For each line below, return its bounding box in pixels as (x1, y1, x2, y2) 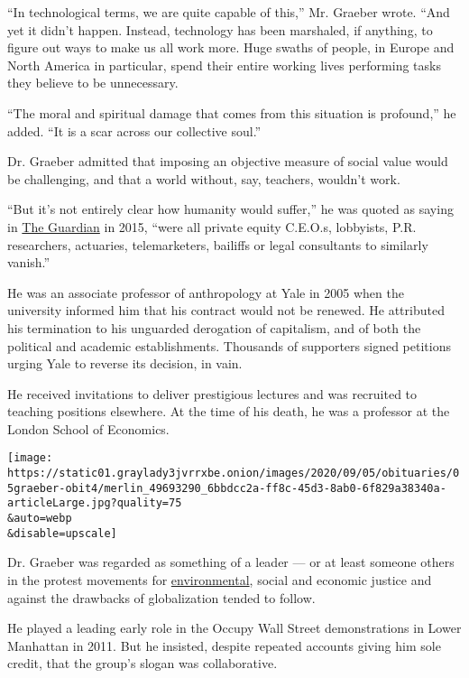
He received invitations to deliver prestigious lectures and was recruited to (7, 384, 418, 403)
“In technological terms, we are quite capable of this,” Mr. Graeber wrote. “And (7, 3, 450, 21)
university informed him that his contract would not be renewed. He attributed (7, 301, 445, 320)
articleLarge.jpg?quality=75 (7, 497, 182, 510)
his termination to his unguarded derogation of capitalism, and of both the (7, 318, 421, 337)
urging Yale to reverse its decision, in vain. (7, 354, 243, 373)
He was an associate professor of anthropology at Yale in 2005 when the (7, 283, 404, 302)
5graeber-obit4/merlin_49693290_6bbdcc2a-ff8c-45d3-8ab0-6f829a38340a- (7, 481, 446, 495)
